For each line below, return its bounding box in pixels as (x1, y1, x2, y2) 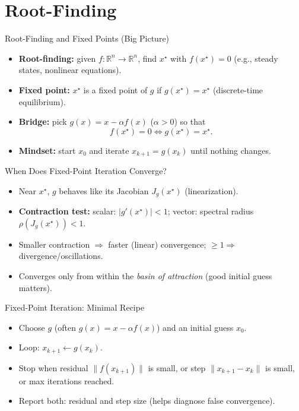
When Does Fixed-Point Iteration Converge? (5, 165, 167, 177)
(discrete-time (212, 83, 263, 96)
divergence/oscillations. (18, 249, 103, 262)
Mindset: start (18, 144, 76, 156)
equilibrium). (18, 95, 66, 108)
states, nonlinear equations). (18, 64, 122, 76)
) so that (174, 115, 206, 128)
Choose (18, 321, 45, 333)
